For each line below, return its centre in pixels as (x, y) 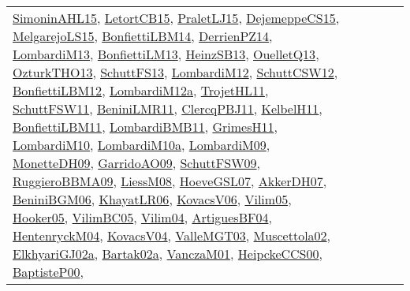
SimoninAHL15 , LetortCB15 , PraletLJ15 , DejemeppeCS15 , (176, 18)
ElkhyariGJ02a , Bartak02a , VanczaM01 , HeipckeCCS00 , (168, 254)
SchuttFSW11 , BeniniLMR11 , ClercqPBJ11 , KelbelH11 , (168, 108)
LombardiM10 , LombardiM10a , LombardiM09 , (142, 145)
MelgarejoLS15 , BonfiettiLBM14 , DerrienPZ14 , (143, 36)
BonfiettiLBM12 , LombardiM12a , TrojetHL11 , (141, 90)
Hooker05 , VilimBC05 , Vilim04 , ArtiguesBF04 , (142, 217)
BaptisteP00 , (48, 272)
